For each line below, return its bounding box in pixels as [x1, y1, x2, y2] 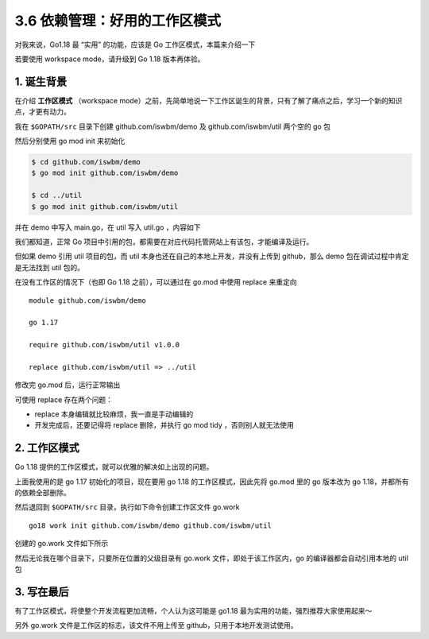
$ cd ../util [31, 191, 83, 200]
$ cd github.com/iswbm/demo [31, 157, 141, 166]
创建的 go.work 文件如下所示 [14, 539, 109, 548]
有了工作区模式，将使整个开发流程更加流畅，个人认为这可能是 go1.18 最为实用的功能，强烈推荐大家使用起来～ [14, 606, 373, 615]
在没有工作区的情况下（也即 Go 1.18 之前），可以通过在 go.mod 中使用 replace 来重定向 [14, 277, 297, 287]
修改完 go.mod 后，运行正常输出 [14, 380, 121, 389]
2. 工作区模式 [14, 441, 79, 455]
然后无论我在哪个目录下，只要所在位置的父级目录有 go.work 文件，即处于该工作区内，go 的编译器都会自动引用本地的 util [14, 553, 409, 563]
